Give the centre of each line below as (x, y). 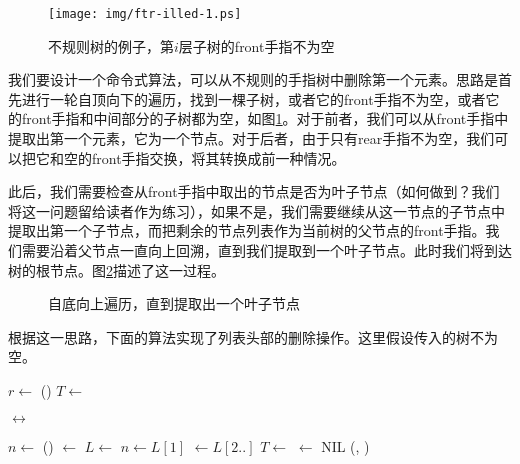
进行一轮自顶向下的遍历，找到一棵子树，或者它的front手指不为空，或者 (253, 98)
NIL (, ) (345, 445)
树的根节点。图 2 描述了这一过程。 (116, 269)
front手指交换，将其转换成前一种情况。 (218, 157)
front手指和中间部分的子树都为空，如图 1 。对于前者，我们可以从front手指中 (265, 118)
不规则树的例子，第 (111, 45)
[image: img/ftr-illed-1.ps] (145, 14)
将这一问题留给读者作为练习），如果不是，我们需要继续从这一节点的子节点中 (256, 210)
